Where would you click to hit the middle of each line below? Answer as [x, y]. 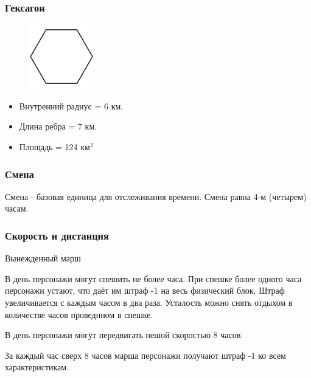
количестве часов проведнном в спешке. [79, 314]
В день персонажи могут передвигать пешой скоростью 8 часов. [124, 335]
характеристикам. [37, 367]
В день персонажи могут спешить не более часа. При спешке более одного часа [153, 278]
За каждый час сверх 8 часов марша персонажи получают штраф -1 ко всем [145, 355]
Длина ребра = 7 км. [58, 126]
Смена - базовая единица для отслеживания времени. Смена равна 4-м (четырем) [156, 196]
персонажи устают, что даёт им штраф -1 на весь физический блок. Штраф [145, 290]
